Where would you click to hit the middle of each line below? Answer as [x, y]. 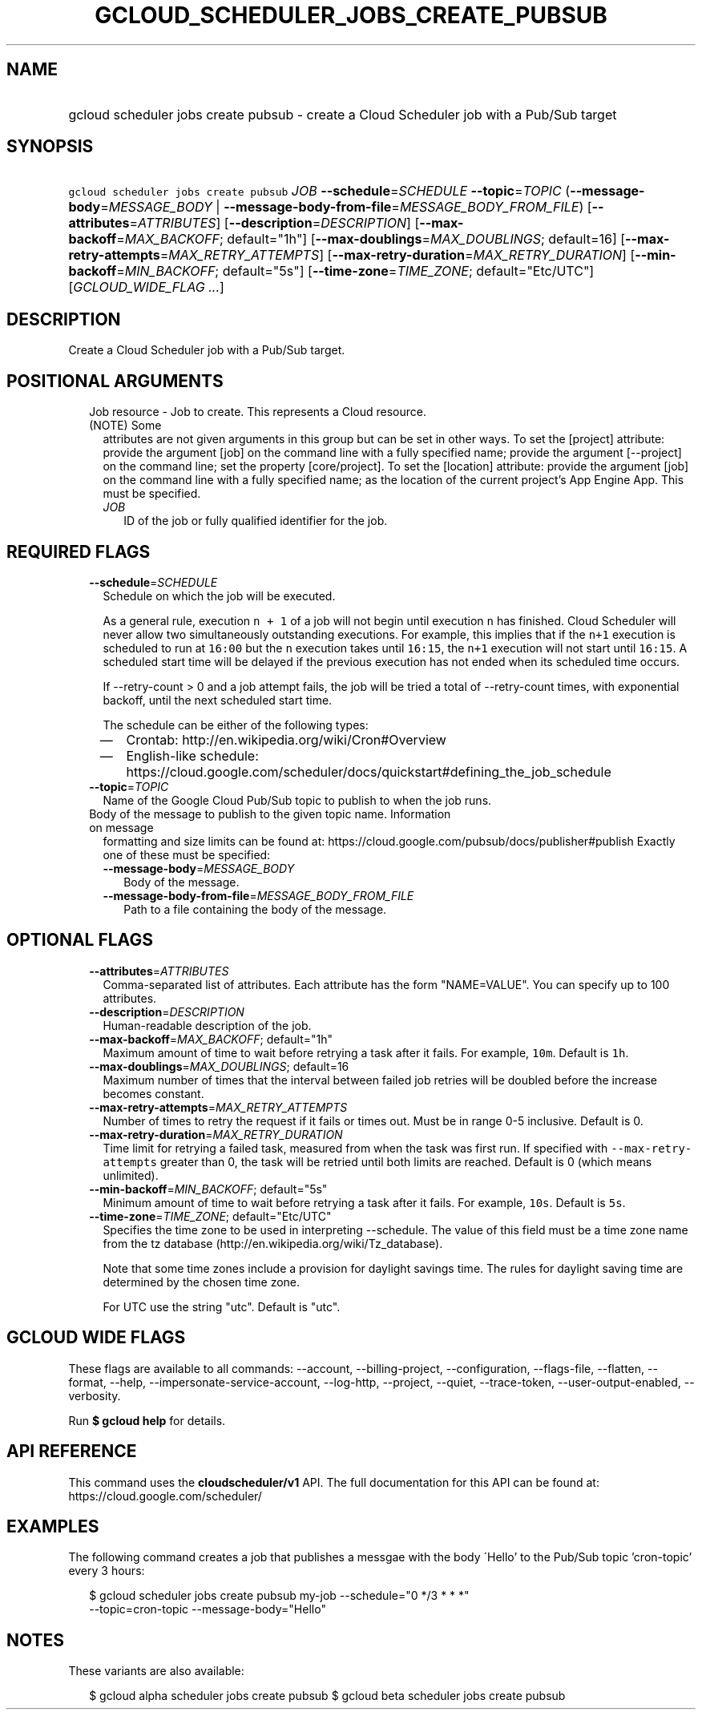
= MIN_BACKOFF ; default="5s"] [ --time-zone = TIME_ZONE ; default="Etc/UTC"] [355, 271]
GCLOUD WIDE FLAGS [96, 1338]
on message [121, 827]
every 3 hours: [107, 1571]
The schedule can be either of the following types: [236, 725]
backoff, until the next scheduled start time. [218, 700]
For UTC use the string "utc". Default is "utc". [222, 1306]
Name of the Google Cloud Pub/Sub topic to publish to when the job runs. [297, 800]
